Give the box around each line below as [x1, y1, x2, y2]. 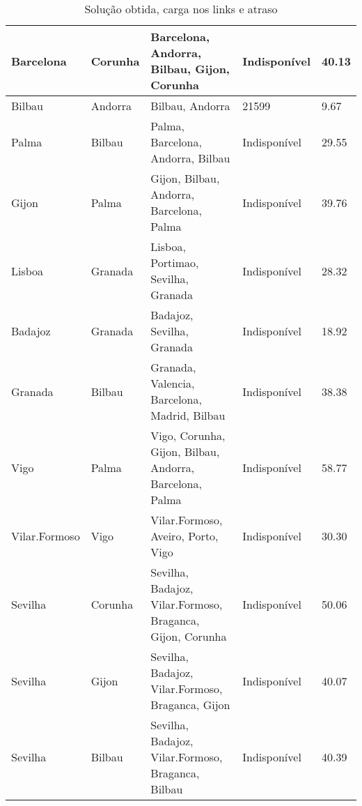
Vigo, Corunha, [150, 427, 226, 443]
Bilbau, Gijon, [150, 61, 230, 77]
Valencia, [150, 375, 195, 391]
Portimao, [150, 254, 199, 271]
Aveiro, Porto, [150, 528, 219, 544]
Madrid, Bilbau [150, 407, 226, 423]
